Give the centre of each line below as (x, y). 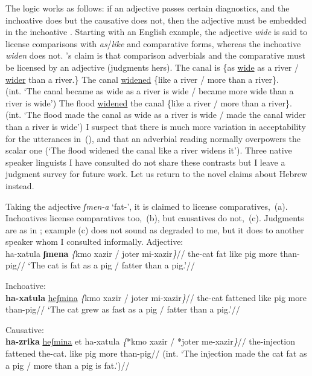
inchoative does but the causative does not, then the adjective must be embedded (156, 20)
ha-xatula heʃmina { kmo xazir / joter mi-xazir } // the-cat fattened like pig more (156, 297)
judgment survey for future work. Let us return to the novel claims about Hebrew (157, 174)
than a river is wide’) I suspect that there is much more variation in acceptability (156, 126)
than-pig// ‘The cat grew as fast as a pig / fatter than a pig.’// (123, 309)
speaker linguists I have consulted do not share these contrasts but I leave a (145, 162)
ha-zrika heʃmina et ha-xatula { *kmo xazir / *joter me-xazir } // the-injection (150, 341)
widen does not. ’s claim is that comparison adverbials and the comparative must (155, 55)
